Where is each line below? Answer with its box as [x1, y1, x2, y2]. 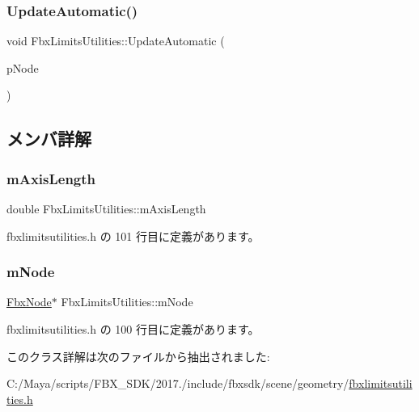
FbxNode [6, 293, 52, 310]
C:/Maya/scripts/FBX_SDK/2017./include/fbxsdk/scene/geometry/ [6, 375, 349, 392]
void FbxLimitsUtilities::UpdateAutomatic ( [6, 32, 225, 49]
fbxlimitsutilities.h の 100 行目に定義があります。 [6, 321, 260, 337]
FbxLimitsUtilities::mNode [61, 293, 193, 310]
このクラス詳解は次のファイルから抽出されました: [6, 347, 270, 364]
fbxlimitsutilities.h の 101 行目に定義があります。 [6, 227, 260, 244]
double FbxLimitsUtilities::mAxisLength [6, 200, 206, 217]
